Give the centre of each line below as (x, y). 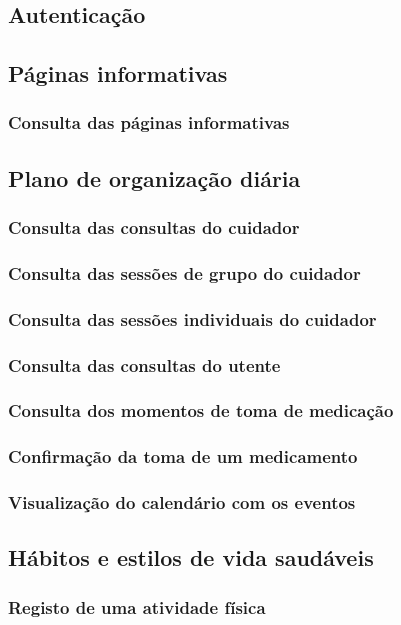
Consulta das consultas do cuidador (154, 227)
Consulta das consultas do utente (144, 364)
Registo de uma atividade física (137, 606)
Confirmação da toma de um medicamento (183, 456)
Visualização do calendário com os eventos (182, 502)
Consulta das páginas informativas (149, 122)
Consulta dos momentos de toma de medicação (201, 410)
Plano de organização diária (154, 177)
